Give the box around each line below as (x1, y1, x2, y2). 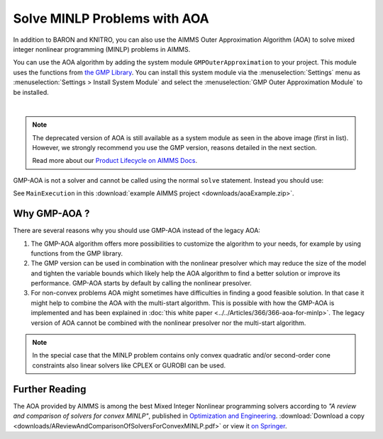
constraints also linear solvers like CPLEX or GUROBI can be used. (32, 361, 226, 370)
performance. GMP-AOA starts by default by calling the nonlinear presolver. (30, 279, 252, 287)
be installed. (13, 88, 49, 96)
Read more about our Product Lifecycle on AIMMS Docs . (32, 156, 198, 165)
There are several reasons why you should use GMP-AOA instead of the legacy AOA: (13, 227, 260, 235)
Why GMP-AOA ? (13, 207, 90, 219)
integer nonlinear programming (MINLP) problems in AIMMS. (13, 45, 191, 53)
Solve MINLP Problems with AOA (13, 11, 209, 26)
